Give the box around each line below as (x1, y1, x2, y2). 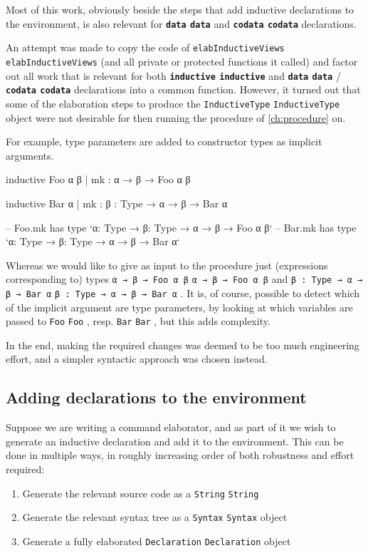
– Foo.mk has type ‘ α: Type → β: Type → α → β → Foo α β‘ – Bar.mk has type (6, 219, 357, 234)
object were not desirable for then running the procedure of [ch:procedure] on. (6, 110, 346, 125)
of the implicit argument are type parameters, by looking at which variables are (6, 299, 353, 314)
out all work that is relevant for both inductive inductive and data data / (6, 68, 341, 83)
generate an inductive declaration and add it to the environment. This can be (6, 433, 344, 448)
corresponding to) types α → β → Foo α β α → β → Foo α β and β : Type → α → (6, 272, 363, 286)
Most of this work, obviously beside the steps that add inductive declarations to (6, 2, 354, 16)
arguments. (6, 148, 54, 162)
